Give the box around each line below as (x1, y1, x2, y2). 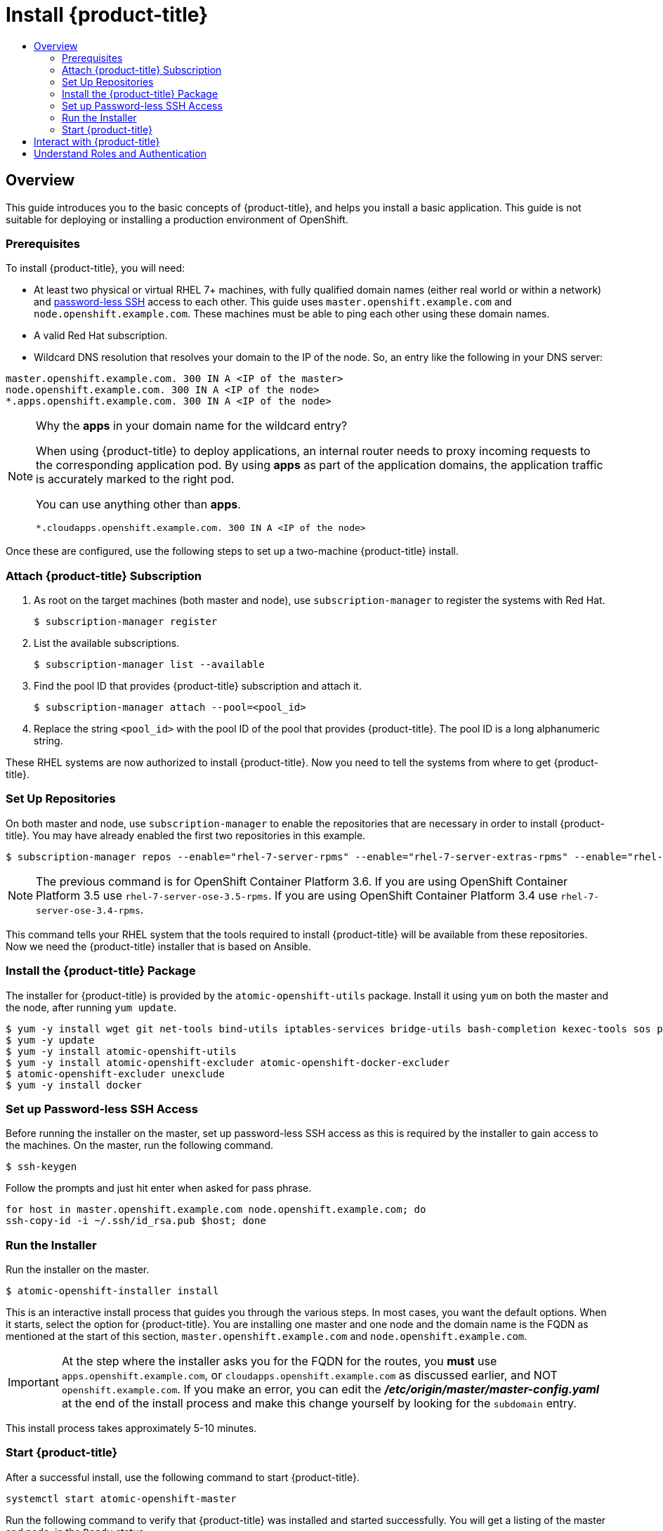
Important (8, 1375, 59, 1390)
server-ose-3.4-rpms (36, 905, 140, 916)
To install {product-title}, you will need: (6, 262, 185, 275)
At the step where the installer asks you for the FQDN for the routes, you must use (61, 1354, 497, 1369)
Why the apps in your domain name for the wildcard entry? (36, 419, 348, 433)
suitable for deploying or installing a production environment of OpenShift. (6, 213, 348, 225)
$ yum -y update (6, 1034, 95, 1046)
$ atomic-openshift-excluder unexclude (6, 1067, 225, 1079)
